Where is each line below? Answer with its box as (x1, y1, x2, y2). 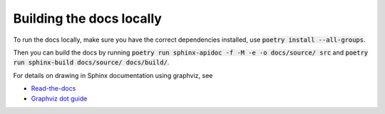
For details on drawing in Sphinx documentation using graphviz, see (13, 71, 213, 79)
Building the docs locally (13, 11, 162, 26)
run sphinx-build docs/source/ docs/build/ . (13, 58, 170, 67)
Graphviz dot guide (31, 94, 88, 103)
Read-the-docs (31, 84, 76, 93)
